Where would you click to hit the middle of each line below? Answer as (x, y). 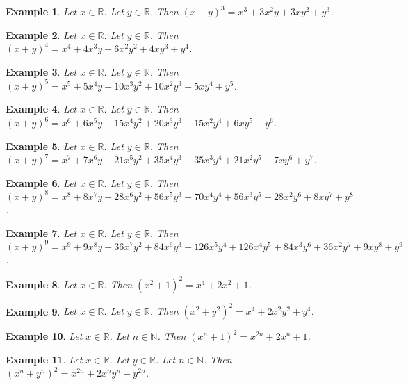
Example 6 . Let (41, 182)
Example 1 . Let (41, 11)
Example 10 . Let (44, 336)
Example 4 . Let (41, 109)
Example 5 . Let (41, 146)
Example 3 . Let (41, 71)
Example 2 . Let (41, 34)
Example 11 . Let (44, 359)
